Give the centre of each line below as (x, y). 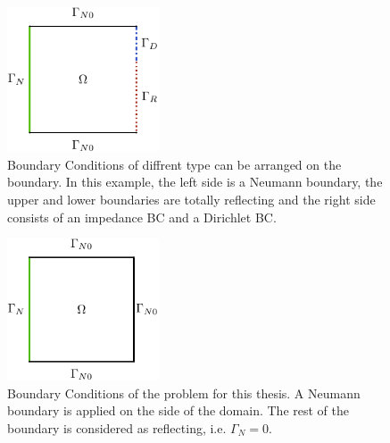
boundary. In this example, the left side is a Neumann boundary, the (195, 182)
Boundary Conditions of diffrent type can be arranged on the (174, 164)
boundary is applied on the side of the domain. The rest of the (178, 410)
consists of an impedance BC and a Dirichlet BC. (142, 217)
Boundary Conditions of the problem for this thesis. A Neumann (184, 393)
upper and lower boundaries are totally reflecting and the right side (191, 199)
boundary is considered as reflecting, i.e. (117, 427)
